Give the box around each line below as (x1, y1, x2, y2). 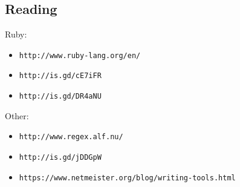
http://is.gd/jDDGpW (19, 153, 102, 162)
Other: (5, 109, 29, 122)
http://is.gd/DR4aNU (19, 92, 102, 101)
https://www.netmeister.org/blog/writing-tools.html (19, 173, 236, 182)
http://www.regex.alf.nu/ (19, 133, 123, 142)
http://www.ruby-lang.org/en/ (19, 51, 141, 60)
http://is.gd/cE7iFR (19, 71, 102, 80)
